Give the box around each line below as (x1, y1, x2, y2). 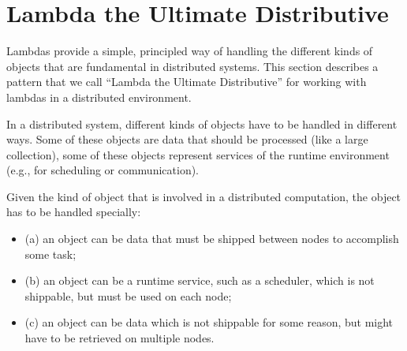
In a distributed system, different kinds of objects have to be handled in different (6, 115, 398, 132)
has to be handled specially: (6, 204, 141, 220)
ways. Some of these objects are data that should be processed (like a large (6, 131, 368, 147)
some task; (24, 245, 77, 262)
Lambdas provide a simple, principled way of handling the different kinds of (6, 43, 373, 59)
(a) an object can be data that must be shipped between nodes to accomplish (24, 230, 399, 247)
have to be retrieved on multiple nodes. (24, 330, 215, 346)
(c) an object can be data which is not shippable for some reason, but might (24, 314, 394, 330)
